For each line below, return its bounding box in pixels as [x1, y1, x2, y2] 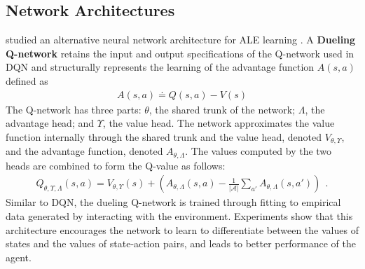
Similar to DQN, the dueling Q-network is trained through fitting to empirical [6, 195, 341, 209]
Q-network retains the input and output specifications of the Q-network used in [6, 46, 354, 60]
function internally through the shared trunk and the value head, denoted [6, 129, 322, 144]
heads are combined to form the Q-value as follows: [6, 158, 226, 172]
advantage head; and [6, 116, 95, 130]
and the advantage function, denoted [6, 144, 163, 158]
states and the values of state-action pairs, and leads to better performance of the [6, 236, 356, 251]
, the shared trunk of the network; [149, 102, 296, 116]
